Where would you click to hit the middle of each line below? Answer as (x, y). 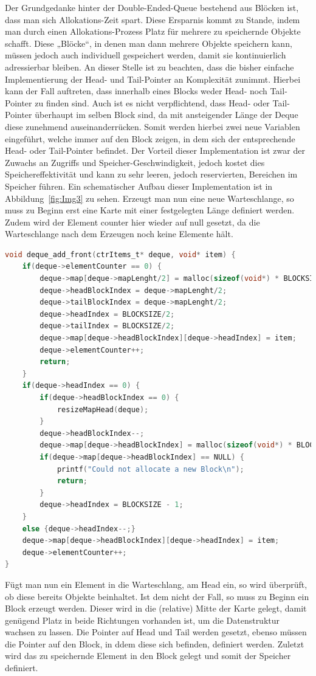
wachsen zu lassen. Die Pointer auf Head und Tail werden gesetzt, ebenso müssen (156, 632)
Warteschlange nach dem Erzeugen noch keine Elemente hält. (119, 234)
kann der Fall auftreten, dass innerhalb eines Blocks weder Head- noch (136, 91)
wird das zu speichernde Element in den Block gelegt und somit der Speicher (148, 656)
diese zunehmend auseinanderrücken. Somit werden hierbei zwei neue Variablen (153, 126)
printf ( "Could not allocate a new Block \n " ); (150, 469)
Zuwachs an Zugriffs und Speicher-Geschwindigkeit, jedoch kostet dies (135, 162)
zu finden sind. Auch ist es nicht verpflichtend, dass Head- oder (152, 102)
